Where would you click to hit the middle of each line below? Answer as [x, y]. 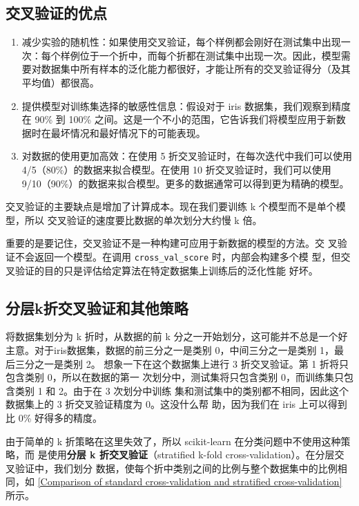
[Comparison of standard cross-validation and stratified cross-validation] [190, 481]
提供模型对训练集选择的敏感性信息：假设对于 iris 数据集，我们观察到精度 [186, 105]
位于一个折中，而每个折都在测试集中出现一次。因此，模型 [210, 55]
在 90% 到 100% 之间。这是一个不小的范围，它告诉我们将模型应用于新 [179, 119]
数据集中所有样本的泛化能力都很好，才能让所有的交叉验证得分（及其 [196, 69]
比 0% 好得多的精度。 [54, 417]
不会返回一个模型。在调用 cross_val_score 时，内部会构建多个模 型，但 [178, 256]
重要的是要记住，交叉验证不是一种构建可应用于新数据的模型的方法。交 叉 [172, 243]
